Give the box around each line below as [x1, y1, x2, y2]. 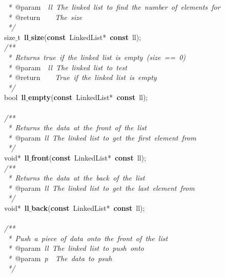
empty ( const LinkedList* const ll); [28, 92, 148, 103]
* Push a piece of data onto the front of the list [8, 232, 168, 243]
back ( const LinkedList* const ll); [31, 202, 145, 213]
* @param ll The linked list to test [8, 62, 127, 72]
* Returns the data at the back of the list [8, 172, 145, 183]
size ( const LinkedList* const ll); [31, 31, 141, 42]
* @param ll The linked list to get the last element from [8, 182, 195, 193]
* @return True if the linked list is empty [8, 72, 157, 83]
